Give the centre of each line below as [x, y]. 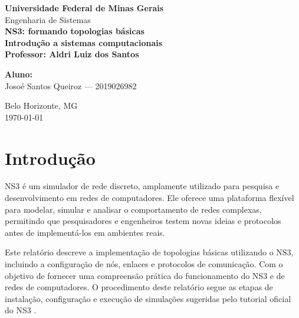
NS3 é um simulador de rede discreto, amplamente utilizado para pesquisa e [142, 186]
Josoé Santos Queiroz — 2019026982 [71, 85]
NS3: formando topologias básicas [75, 31]
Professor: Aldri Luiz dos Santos [72, 54]
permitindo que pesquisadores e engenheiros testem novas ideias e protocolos [143, 221]
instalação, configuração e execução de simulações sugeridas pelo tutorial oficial [148, 298]
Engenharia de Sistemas [48, 19]
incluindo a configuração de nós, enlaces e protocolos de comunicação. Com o [144, 264]
